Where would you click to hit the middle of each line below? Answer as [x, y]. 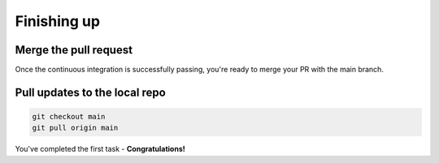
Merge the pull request [74, 50]
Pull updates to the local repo [90, 92]
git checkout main [69, 117]
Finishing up [58, 21]
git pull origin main [75, 128]
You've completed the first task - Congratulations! [100, 149]
